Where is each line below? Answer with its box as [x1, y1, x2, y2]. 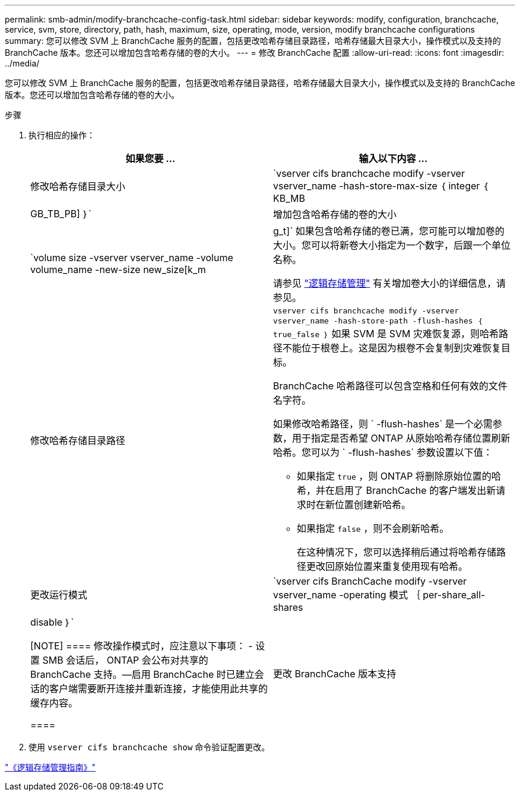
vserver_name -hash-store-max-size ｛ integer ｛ [273, 180, 489, 192]
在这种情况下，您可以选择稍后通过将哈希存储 [297, 546, 497, 558]
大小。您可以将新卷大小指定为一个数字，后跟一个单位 [273, 239, 511, 251]
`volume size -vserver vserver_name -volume [30, 252, 233, 264]
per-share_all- [423, 589, 486, 601]
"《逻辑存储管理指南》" [5, 762, 96, 772]
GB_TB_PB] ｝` [30, 208, 92, 220]
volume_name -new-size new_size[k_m [30, 264, 206, 275]
